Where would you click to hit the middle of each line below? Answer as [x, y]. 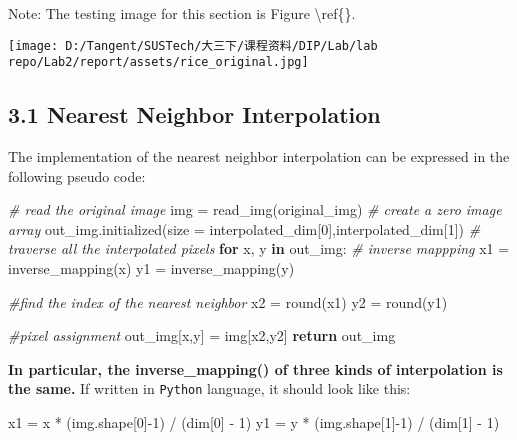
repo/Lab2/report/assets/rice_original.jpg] [158, 62]
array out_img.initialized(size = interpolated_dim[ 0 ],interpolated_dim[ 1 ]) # [244, 228]
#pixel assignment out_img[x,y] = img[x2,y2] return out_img [202, 335]
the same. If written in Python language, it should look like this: [209, 388]
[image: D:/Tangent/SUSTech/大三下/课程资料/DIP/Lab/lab [193, 45]
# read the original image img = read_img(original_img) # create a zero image [255, 209]
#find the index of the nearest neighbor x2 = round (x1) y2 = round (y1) [228, 301]
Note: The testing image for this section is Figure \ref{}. [182, 13]
